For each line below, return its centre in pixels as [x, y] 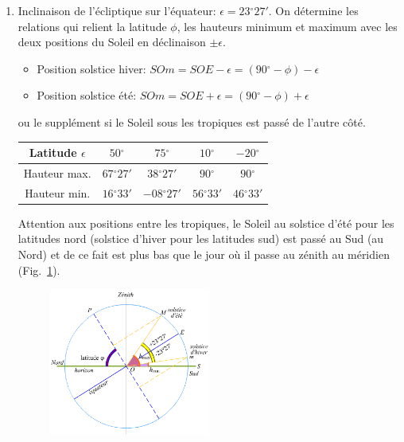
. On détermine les [313, 10]
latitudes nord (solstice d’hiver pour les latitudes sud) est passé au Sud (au [201, 239]
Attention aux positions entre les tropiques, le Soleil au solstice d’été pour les [206, 223]
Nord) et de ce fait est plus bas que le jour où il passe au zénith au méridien [204, 254]
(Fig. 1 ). [39, 270]
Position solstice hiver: [91, 68]
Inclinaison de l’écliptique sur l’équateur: [117, 10]
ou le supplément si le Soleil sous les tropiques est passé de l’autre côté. [192, 121]
